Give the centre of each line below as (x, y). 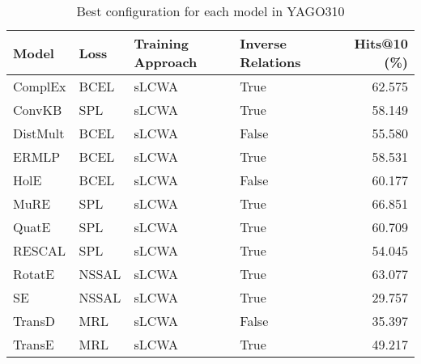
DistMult (39, 133)
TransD (34, 321)
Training (162, 43)
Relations (270, 62)
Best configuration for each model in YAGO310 (210, 11)
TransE (34, 344)
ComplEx (40, 86)
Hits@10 (381, 43)
